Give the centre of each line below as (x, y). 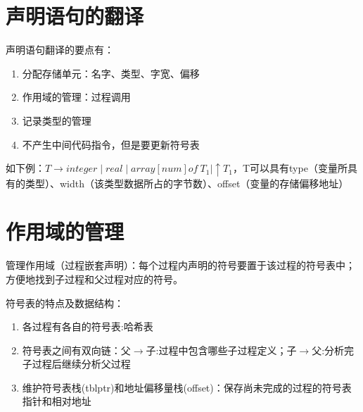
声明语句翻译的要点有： (60, 50)
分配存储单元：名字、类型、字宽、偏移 (111, 73)
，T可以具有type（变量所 (290, 168)
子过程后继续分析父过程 (76, 364)
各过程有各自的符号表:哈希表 (88, 326)
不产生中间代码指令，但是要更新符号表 (111, 144)
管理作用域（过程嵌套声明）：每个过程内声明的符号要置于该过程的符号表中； (180, 265)
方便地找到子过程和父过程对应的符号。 (94, 279)
